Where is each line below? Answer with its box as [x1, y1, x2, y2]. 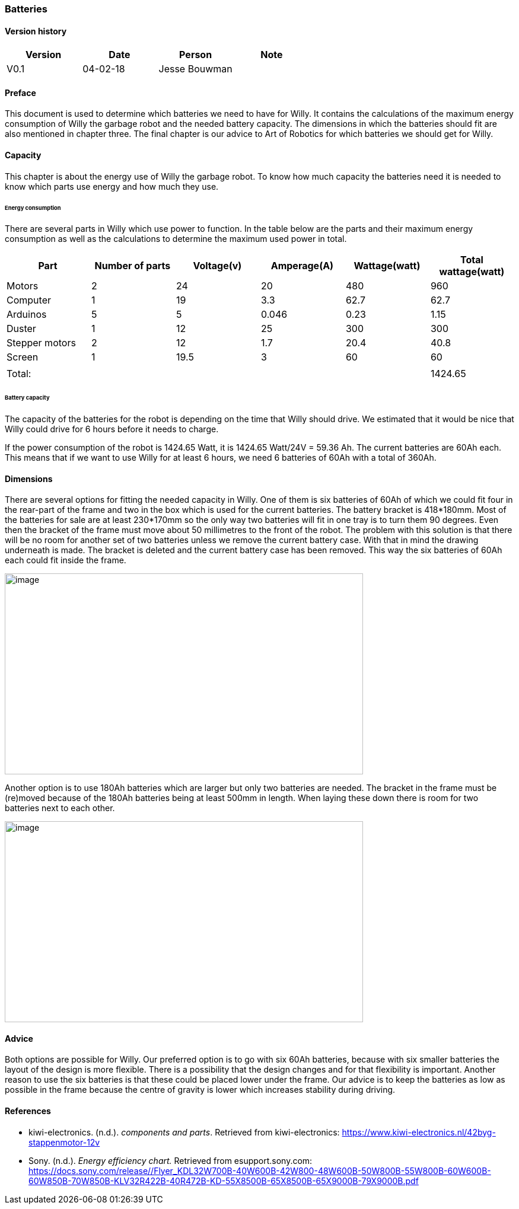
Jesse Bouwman [158, 63, 233, 75]
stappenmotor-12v [28, 1137, 100, 1147]
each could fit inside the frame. [5, 555, 126, 566]
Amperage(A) [270, 260, 334, 272]
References [5, 1106, 51, 1117]
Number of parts [94, 260, 171, 272]
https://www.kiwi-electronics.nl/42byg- [342, 1127, 496, 1137]
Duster [7, 323, 36, 335]
